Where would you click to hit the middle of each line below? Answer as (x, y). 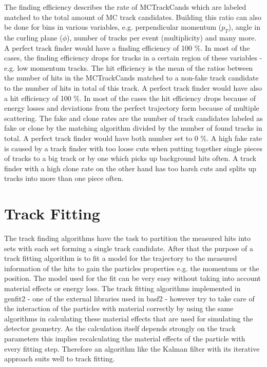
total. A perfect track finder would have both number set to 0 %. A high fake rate (133, 138)
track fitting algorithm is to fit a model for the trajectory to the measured (121, 258)
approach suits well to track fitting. (60, 359)
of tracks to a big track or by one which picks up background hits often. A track (130, 158)
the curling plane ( (33, 37)
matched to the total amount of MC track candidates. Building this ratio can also (133, 17)
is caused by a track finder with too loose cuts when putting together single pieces (133, 148)
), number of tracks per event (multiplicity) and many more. (161, 37)
